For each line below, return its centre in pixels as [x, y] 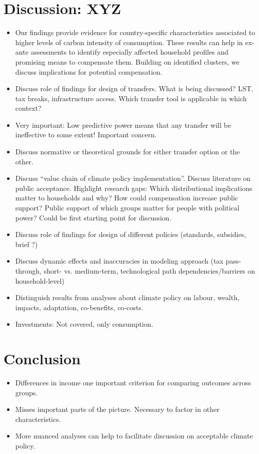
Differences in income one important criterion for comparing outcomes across [133, 383]
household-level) [40, 280]
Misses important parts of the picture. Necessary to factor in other [117, 409]
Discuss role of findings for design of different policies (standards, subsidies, [131, 234]
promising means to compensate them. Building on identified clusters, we [127, 61]
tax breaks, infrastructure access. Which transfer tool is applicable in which [131, 98]
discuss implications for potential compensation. [89, 71]
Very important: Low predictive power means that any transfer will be [123, 125]
